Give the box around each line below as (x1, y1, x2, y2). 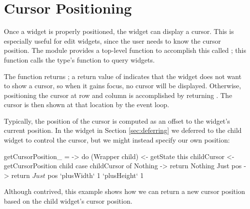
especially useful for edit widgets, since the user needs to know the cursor (4, 35, 221, 46)
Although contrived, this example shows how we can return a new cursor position (4, 186, 245, 196)
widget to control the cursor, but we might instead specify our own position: (4, 135, 230, 145)
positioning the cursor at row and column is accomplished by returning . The (4, 90, 232, 100)
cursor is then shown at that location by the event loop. (4, 99, 169, 110)
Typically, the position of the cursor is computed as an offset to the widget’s (4, 115, 230, 126)
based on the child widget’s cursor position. (4, 196, 132, 206)
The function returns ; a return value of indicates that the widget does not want (4, 71, 242, 81)
